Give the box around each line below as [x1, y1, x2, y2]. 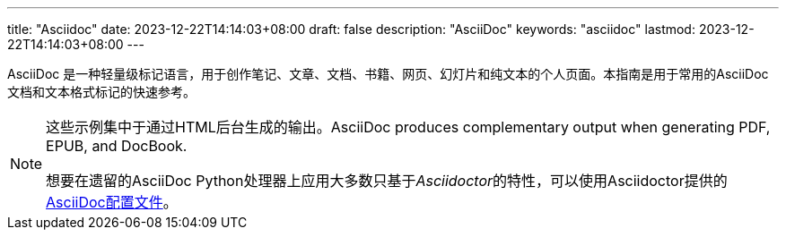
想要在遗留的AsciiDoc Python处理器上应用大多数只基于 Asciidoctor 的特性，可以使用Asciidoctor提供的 [46, 172, 728, 190]
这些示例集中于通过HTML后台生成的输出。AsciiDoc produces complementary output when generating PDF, [46, 118, 771, 136]
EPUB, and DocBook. [46, 137, 188, 155]
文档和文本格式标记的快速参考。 [7, 84, 196, 99]
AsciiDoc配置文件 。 [46, 193, 178, 211]
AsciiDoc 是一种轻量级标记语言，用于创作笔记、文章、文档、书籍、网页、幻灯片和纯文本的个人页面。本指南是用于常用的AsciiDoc [7, 66, 769, 81]
